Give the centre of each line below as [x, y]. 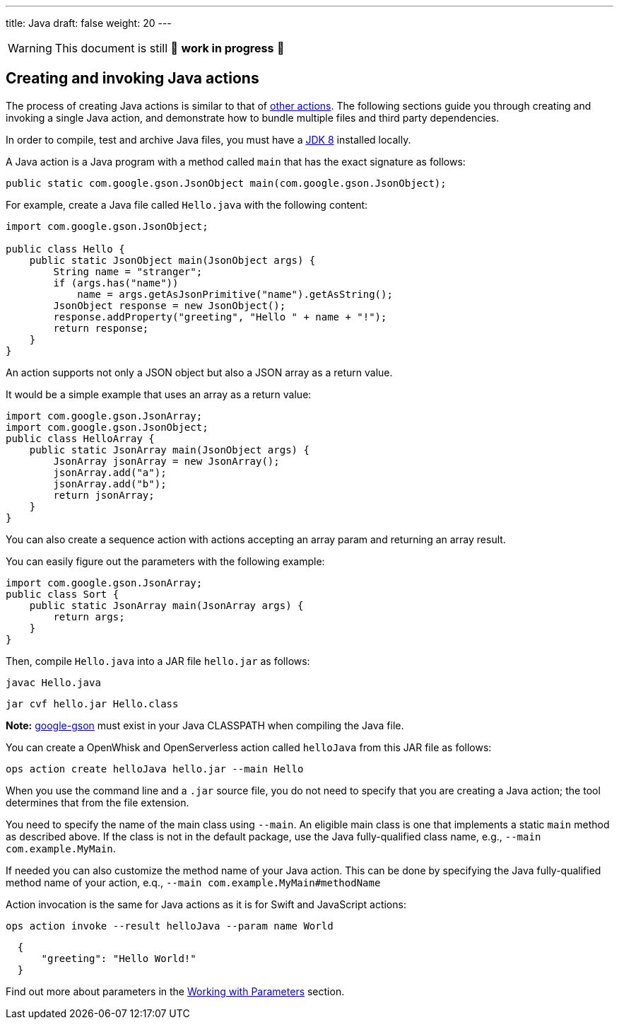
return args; [89, 616]
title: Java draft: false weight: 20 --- [89, 23]
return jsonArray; [104, 495]
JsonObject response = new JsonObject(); [170, 305]
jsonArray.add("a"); [110, 472]
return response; [101, 328]
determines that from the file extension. [98, 802]
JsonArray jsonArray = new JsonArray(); [166, 461]
